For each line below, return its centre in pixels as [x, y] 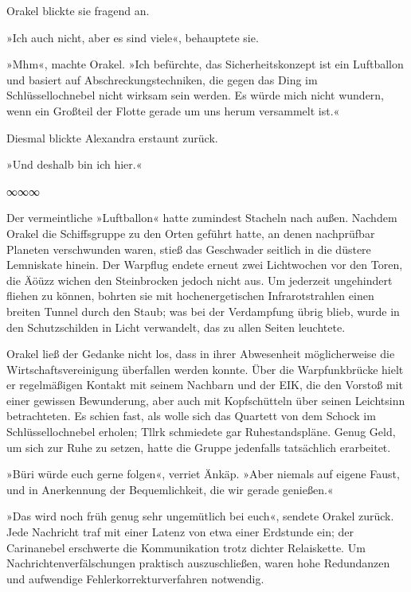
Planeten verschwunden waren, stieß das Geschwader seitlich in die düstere [189, 249]
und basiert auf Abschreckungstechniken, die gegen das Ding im [162, 79]
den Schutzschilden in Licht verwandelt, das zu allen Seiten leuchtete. [176, 327]
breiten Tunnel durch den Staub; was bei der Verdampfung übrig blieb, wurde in [203, 311]
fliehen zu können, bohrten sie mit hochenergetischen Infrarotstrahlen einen [190, 296]
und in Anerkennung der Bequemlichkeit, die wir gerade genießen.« [170, 489]
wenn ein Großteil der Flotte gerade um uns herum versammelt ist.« [173, 110]
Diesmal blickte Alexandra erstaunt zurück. [112, 137]
